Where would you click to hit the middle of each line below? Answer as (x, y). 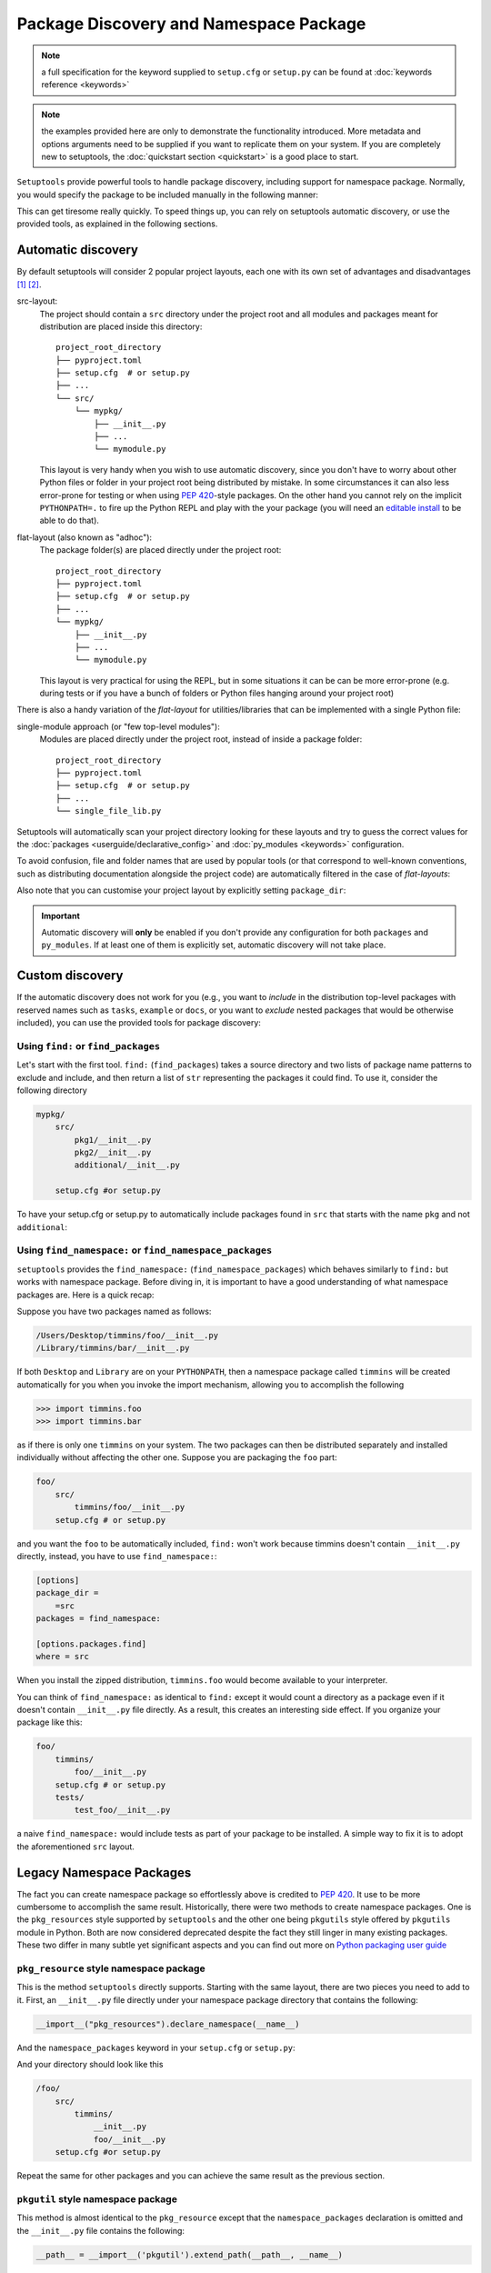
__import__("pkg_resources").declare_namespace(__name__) (168, 2024)
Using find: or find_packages (89, 1046)
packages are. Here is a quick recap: (85, 1295)
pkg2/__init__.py (113, 1153)
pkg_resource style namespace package (111, 1968)
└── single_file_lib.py (109, 811)
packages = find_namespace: (98, 1619)
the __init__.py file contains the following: (101, 2230)
